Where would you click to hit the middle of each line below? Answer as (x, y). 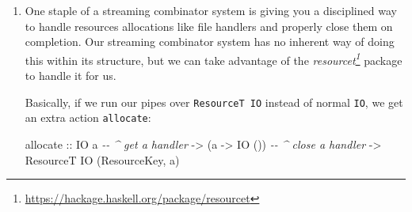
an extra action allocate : (88, 117)
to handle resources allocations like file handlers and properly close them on (209, 26)
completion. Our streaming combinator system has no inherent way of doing (210, 42)
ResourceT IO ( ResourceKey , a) (102, 159)
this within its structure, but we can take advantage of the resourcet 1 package (214, 59)
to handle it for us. (71, 76)
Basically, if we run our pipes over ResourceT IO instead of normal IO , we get (214, 102)
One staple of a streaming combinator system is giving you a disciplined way (211, 10)
